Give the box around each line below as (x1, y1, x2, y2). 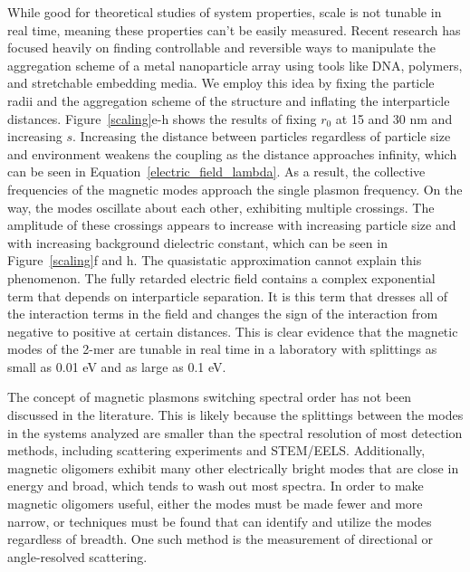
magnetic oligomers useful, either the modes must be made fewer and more (7, 494, 423, 513)
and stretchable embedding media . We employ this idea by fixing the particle (7, 73, 435, 92)
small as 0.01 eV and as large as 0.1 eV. (7, 357, 226, 376)
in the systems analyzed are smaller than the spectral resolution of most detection (7, 423, 463, 442)
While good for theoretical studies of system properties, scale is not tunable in (7, 3, 442, 21)
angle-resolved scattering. (7, 547, 148, 566)
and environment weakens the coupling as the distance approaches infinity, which (7, 144, 457, 163)
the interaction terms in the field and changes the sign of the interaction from (7, 304, 438, 323)
